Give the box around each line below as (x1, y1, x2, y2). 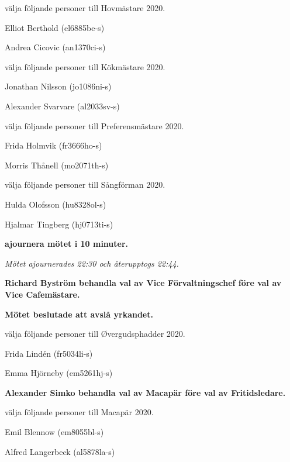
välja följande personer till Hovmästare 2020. (5, 2, 165, 13)
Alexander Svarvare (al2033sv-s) (5, 99, 120, 112)
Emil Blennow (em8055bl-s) (5, 426, 104, 438)
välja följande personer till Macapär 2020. (5, 406, 154, 418)
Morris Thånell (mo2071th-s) (5, 158, 109, 171)
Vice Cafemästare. (5, 288, 80, 300)
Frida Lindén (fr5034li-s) (5, 347, 93, 359)
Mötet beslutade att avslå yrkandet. (5, 308, 153, 320)
